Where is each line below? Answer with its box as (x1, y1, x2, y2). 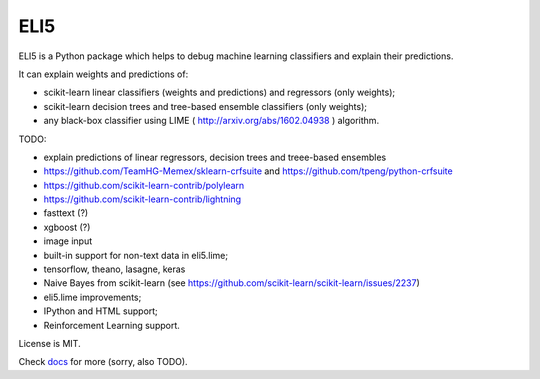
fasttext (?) (43, 207, 89, 219)
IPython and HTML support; (43, 305, 159, 317)
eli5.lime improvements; (43, 291, 142, 303)
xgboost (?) (43, 221, 91, 233)
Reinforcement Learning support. (43, 319, 180, 331)
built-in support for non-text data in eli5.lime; (43, 249, 229, 261)
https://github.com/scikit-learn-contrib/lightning (43, 193, 242, 205)
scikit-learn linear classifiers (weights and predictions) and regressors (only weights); (43, 86, 396, 99)
